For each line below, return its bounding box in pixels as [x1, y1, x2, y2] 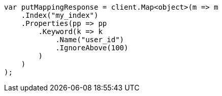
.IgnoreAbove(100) [55, 44, 129, 52]
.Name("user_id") [55, 36, 124, 44]
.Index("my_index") [21, 11, 99, 19]
